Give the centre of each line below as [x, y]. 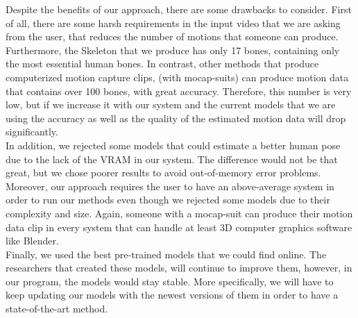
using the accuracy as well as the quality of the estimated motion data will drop [176, 118]
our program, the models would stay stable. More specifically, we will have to [170, 281]
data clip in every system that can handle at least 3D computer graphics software [179, 227]
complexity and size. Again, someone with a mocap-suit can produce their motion [179, 213]
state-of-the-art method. [57, 309]
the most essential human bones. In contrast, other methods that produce [162, 64]
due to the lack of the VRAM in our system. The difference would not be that [172, 159]
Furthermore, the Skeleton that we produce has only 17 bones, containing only [173, 50]
